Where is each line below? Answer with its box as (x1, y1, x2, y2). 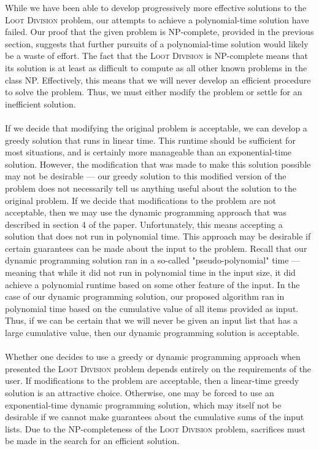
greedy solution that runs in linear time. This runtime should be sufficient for (5, 133, 296, 146)
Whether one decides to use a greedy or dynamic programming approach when (5, 350, 301, 363)
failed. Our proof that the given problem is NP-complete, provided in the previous (5, 25, 314, 38)
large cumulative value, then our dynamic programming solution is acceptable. (5, 326, 299, 339)
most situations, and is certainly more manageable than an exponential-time (5, 146, 292, 158)
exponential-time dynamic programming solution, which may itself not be (5, 398, 282, 411)
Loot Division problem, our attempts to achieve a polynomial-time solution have (5, 13, 309, 26)
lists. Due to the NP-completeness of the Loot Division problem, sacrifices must (5, 422, 306, 435)
